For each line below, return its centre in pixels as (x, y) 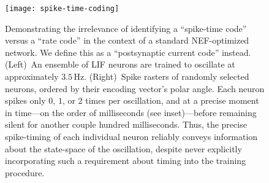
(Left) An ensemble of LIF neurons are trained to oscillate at (120, 64)
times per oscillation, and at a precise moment (172, 100)
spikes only (25, 100)
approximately (32, 76)
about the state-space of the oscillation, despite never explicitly (123, 148)
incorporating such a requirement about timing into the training (126, 161)
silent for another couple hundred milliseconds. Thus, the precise (126, 124)
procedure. (25, 172)
